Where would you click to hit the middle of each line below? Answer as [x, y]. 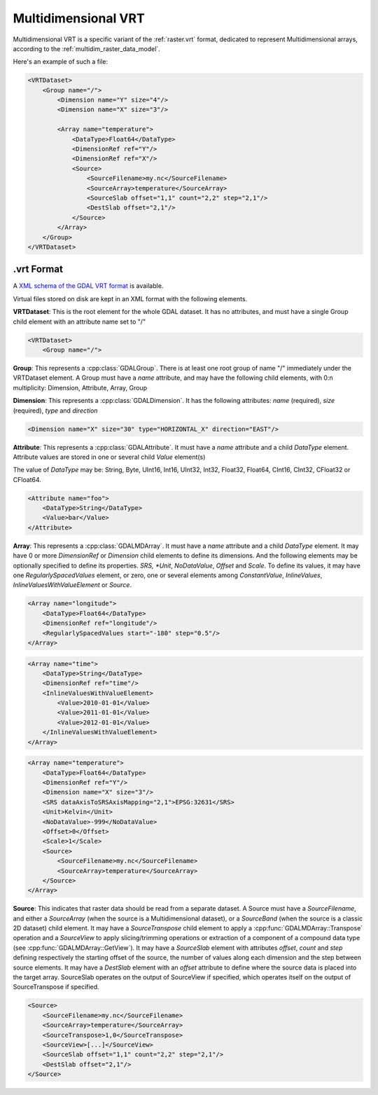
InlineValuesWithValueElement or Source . [72, 585]
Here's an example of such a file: [61, 62]
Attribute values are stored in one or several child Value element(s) [109, 457]
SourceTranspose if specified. [56, 987]
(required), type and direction [55, 411]
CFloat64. [27, 479]
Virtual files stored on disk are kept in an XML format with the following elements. [130, 298]
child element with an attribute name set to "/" [79, 322]
